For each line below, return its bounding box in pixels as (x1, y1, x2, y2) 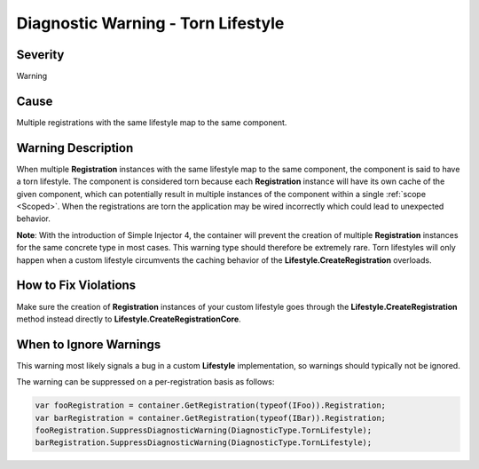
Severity (16, 47, 65, 62)
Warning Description (16, 140, 134, 155)
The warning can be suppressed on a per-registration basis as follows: (16, 377, 275, 387)
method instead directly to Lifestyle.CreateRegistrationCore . (16, 314, 241, 324)
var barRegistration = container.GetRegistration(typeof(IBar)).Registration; (35, 413, 386, 423)
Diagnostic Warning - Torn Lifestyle (16, 13, 285, 33)
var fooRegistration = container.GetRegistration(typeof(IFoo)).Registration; (35, 401, 386, 410)
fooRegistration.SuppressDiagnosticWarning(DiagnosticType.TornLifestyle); (35, 425, 373, 435)
